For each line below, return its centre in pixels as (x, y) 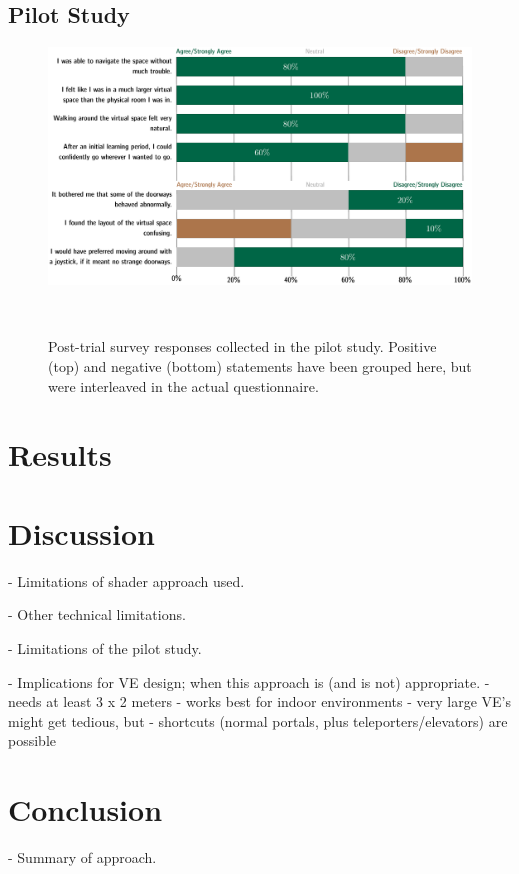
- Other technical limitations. (97, 614)
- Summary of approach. (82, 857)
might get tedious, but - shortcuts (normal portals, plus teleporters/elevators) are (258, 720)
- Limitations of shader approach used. (126, 580)
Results (60, 454)
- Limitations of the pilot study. (105, 647)
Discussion (81, 532)
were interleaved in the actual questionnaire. (183, 385)
